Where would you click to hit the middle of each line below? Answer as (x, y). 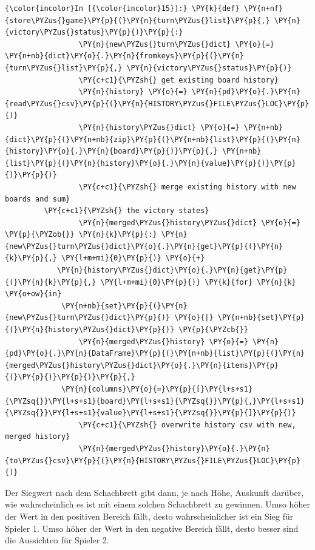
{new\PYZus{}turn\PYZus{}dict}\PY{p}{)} (88, 318)
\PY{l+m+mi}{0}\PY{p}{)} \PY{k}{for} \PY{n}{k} (198, 282)
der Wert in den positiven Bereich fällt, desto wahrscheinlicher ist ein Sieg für (149, 516)
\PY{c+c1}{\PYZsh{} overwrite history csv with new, (187, 425)
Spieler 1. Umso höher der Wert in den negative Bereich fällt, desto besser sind (152, 528)
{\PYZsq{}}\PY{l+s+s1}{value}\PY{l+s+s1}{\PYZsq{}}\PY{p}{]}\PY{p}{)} (151, 413)
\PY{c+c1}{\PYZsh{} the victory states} (127, 211)
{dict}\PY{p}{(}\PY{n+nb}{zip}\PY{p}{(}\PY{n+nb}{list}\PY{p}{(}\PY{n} (153, 139)
